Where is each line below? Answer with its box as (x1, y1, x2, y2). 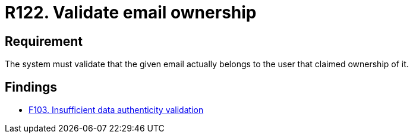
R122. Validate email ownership (5, 2, 257, 23)
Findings (5, 79, 58, 95)
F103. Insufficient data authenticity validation (29, 105, 204, 115)
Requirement (5, 33, 83, 49)
